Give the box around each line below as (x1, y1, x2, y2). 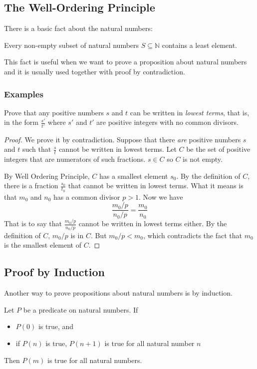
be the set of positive (186, 144, 251, 154)
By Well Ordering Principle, (4, 170, 90, 181)
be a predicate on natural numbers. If (23, 304, 138, 315)
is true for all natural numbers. (47, 355, 142, 365)
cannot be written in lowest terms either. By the (78, 218, 227, 229)
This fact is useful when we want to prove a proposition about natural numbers (4, 56, 247, 67)
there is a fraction (4, 180, 58, 191)
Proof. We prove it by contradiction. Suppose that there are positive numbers (4, 134, 241, 144)
